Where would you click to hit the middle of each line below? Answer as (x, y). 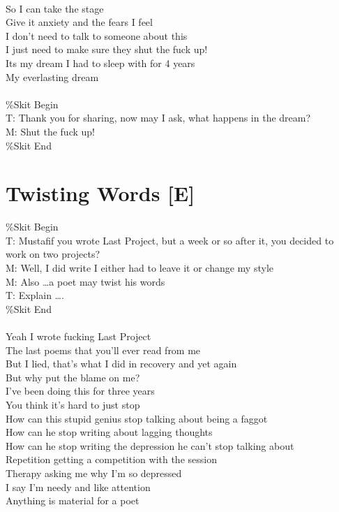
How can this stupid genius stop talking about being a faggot (137, 418)
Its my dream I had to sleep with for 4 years (100, 63)
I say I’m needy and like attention (78, 487)
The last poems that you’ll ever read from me (103, 350)
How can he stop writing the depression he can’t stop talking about (150, 445)
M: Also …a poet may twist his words (85, 281)
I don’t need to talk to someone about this (97, 35)
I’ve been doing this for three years (80, 391)
